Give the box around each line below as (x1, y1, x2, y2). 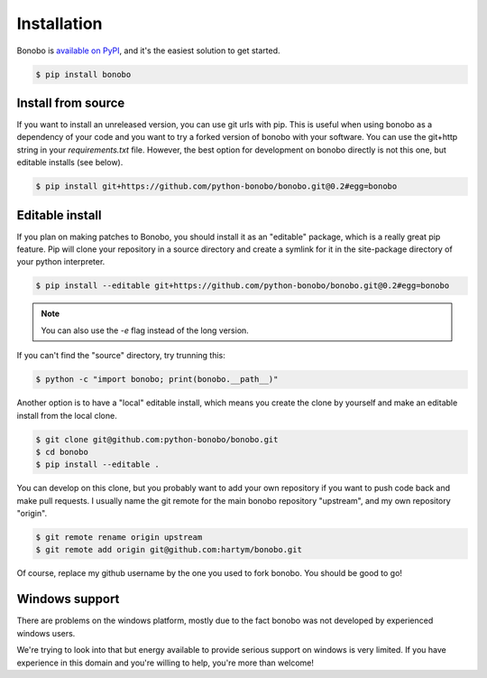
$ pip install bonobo (35, 69, 132, 79)
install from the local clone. (16, 410, 117, 421)
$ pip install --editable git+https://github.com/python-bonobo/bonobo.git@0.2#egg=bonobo (35, 281, 450, 291)
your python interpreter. (16, 256, 106, 267)
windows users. (16, 627, 76, 638)
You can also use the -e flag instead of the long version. (41, 325, 250, 336)
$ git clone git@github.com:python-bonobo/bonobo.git (35, 434, 279, 444)
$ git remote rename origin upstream (35, 533, 203, 543)
